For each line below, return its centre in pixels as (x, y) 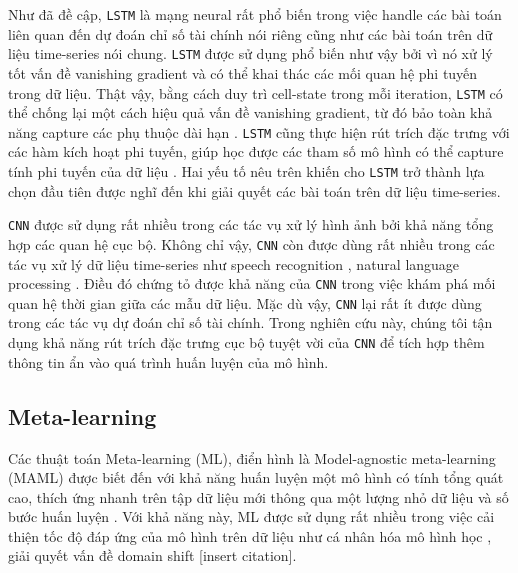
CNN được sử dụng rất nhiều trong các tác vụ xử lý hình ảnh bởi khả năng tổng (251, 224)
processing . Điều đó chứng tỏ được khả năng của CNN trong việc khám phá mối (252, 283)
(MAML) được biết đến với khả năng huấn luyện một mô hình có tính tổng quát (256, 477)
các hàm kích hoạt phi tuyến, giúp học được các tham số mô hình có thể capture (256, 151)
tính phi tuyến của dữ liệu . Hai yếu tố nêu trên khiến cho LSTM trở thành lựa (246, 171)
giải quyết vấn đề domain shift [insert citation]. (152, 555)
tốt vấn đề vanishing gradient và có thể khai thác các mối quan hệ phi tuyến (243, 72)
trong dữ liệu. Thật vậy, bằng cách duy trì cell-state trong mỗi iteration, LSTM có (255, 92)
